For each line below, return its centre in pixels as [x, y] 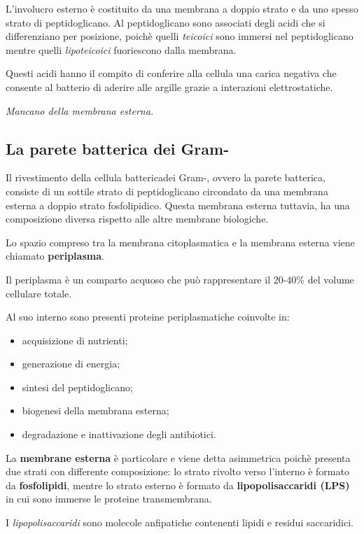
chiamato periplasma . [55, 256]
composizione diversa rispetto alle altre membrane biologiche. [137, 219]
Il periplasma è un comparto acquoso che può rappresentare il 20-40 [151, 279]
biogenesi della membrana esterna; [96, 410]
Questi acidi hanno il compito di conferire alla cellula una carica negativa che [171, 73]
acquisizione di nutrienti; [75, 340]
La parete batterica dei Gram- [118, 148]
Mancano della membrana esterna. [80, 110]
